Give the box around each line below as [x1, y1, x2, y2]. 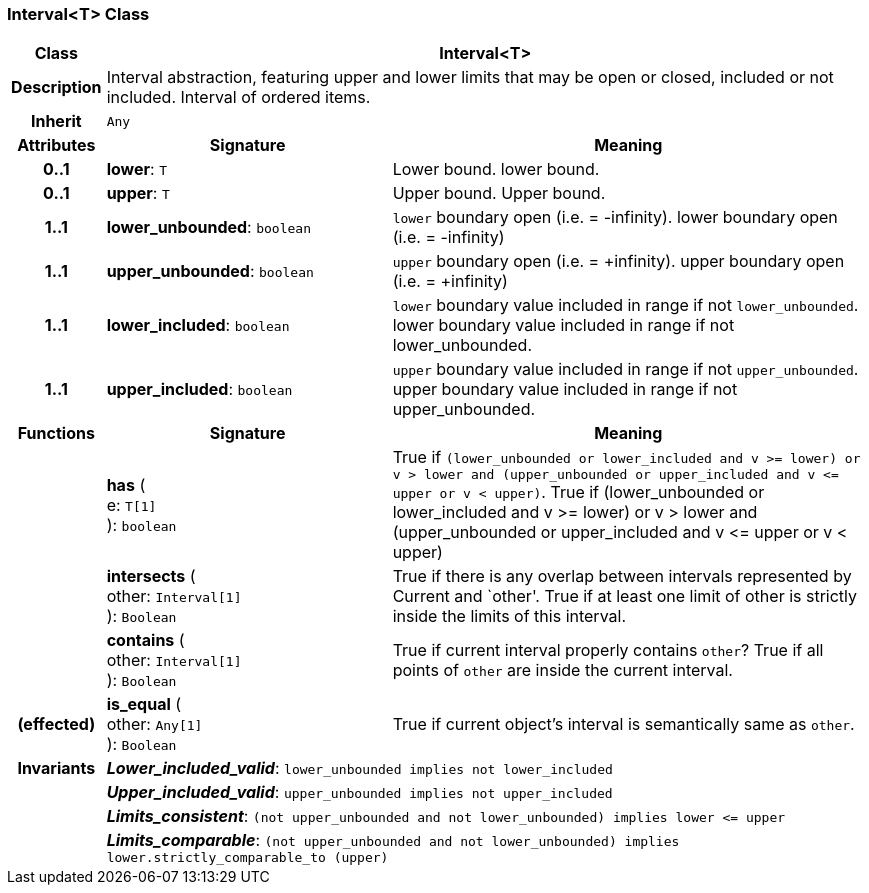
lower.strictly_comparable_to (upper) [106, 850, 389, 866]
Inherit [30, 111, 82, 132]
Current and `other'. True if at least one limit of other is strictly [392, 586, 858, 607]
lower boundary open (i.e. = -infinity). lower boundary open [392, 207, 838, 228]
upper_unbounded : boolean [106, 261, 314, 282]
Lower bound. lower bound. [392, 159, 600, 180]
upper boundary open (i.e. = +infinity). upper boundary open [392, 251, 845, 272]
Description [11, 77, 102, 98]
